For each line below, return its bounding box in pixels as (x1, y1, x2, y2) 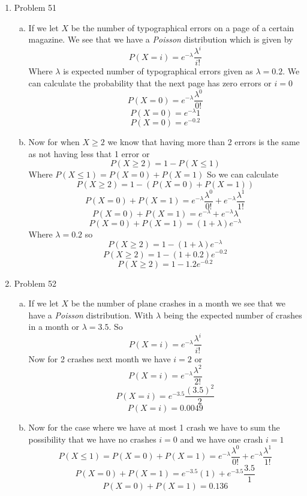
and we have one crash (180, 432, 263, 445)
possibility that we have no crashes (28, 432, 156, 445)
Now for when (28, 136, 80, 148)
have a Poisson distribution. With (28, 308, 153, 321)
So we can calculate (206, 168, 279, 181)
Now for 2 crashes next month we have (28, 352, 171, 365)
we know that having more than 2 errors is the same (107, 136, 300, 148)
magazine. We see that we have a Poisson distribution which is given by (28, 33, 293, 46)
